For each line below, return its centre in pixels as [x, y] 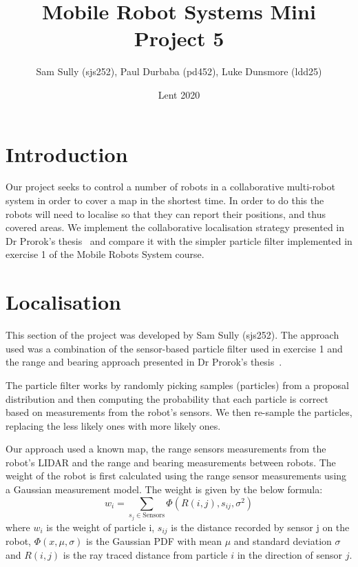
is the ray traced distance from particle [145, 554]
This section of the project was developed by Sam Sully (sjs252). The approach [172, 335]
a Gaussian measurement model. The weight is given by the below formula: [164, 489]
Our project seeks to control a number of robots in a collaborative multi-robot [170, 187]
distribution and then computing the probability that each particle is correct [167, 398]
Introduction [67, 153]
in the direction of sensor [290, 554]
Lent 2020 [179, 94]
